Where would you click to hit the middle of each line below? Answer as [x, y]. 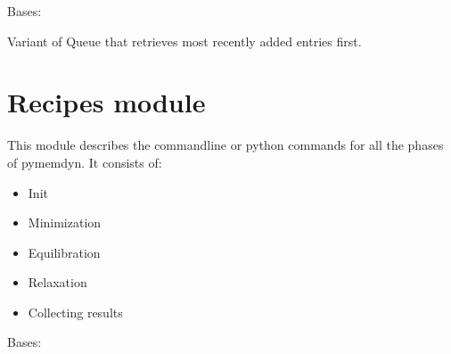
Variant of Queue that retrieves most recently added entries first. [184, 41]
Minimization [65, 222]
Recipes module [107, 102]
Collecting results [75, 312]
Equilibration [64, 252]
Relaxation [57, 282]
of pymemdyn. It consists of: [85, 162]
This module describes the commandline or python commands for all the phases [225, 145]
